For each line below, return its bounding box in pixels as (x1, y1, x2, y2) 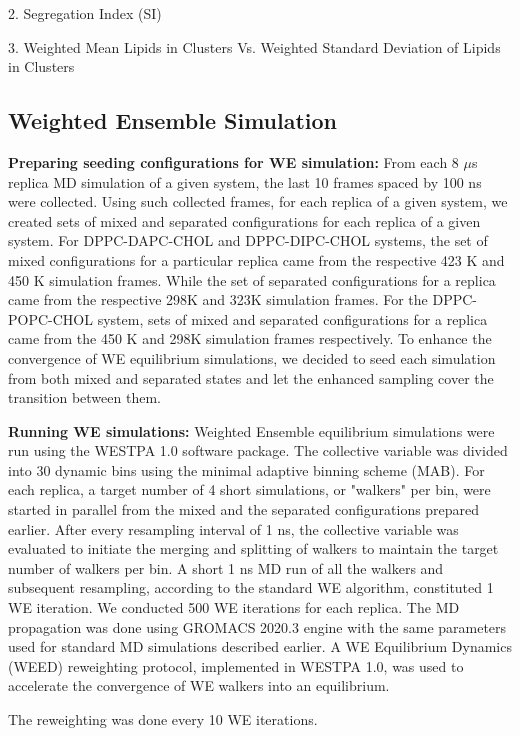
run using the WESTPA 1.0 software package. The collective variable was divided (8, 440, 508, 461)
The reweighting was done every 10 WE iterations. (8, 709, 318, 730)
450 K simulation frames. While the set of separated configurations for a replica (8, 269, 496, 290)
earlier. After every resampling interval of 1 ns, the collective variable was (8, 518, 459, 539)
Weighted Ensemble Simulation (8, 105, 338, 136)
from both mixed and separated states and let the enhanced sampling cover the (8, 367, 494, 388)
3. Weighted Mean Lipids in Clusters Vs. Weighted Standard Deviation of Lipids (8, 36, 501, 57)
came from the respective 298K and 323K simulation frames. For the (8, 289, 428, 310)
